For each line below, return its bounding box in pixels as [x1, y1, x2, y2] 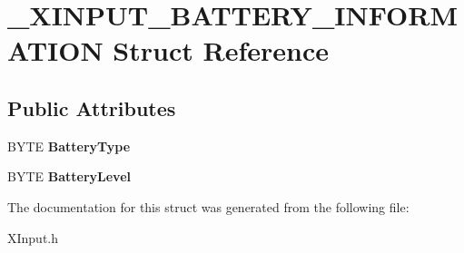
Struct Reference [113, 32, 329, 69]
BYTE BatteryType [7, 136, 131, 155]
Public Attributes [7, 93, 176, 122]
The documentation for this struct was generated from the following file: [7, 197, 410, 216]
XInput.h [7, 228, 59, 247]
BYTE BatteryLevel [7, 167, 131, 186]
